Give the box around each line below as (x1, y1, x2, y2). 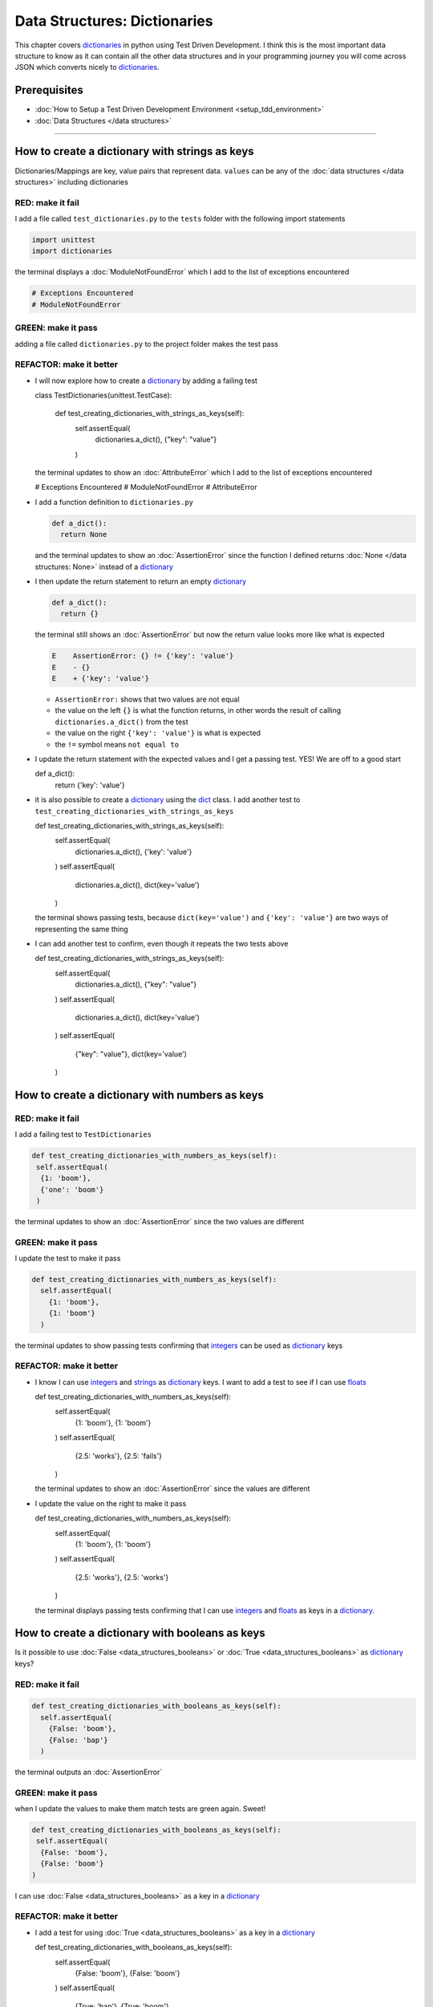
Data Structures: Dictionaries (14, 12, 213, 30)
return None (60, 530, 107, 539)
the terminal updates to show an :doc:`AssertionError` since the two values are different (14, 1216, 305, 1226)
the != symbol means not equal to (55, 739, 180, 749)
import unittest (31, 235, 96, 245)
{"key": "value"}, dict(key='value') (75, 1048, 188, 1059)
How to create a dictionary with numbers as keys (14, 1089, 265, 1102)
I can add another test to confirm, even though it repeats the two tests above (34, 939, 289, 949)
